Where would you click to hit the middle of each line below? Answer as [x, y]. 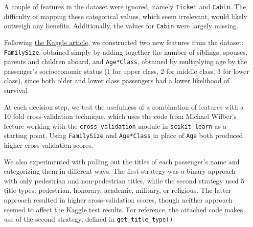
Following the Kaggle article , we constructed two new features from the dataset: [124, 42]
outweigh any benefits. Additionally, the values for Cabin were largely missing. [121, 26]
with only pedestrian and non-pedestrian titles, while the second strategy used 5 [124, 180]
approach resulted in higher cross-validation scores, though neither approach [118, 200]
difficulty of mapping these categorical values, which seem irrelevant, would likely [126, 16]
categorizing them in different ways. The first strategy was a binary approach [120, 171]
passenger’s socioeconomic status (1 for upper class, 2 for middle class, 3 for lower [127, 71]
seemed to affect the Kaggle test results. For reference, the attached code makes [124, 209]
